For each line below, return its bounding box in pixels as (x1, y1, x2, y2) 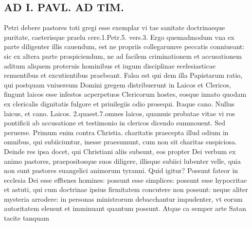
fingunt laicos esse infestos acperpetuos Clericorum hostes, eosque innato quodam (4, 89, 247, 99)
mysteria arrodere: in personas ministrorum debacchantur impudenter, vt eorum (4, 193, 243, 204)
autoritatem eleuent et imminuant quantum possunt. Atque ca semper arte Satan (4, 203, 246, 213)
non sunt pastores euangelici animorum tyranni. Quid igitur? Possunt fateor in (4, 165, 238, 175)
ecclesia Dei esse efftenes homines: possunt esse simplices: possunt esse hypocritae (4, 174, 247, 185)
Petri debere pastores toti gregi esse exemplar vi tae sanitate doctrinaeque (4, 22, 225, 33)
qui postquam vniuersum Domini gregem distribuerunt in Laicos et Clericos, (4, 79, 231, 89)
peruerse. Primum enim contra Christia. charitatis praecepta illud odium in (4, 127, 229, 137)
